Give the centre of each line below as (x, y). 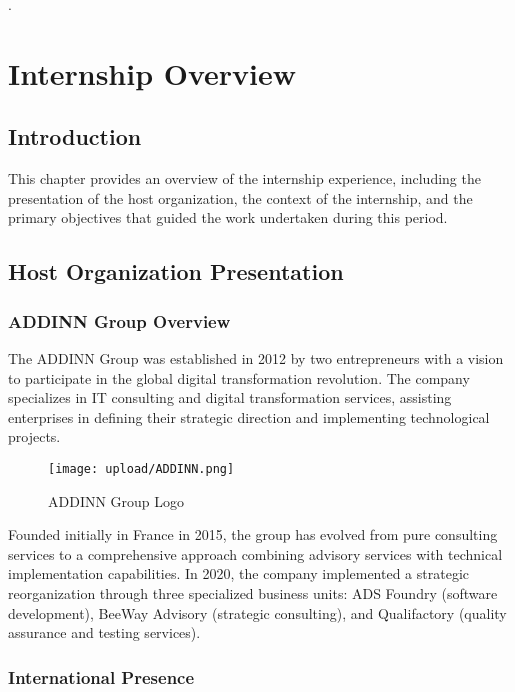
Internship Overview (152, 72)
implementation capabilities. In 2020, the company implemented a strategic (239, 573)
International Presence (101, 676)
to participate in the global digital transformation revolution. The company (239, 377)
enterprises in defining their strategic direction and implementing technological (249, 416)
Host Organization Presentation (176, 271)
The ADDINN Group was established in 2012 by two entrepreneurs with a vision (256, 357)
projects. (34, 436)
